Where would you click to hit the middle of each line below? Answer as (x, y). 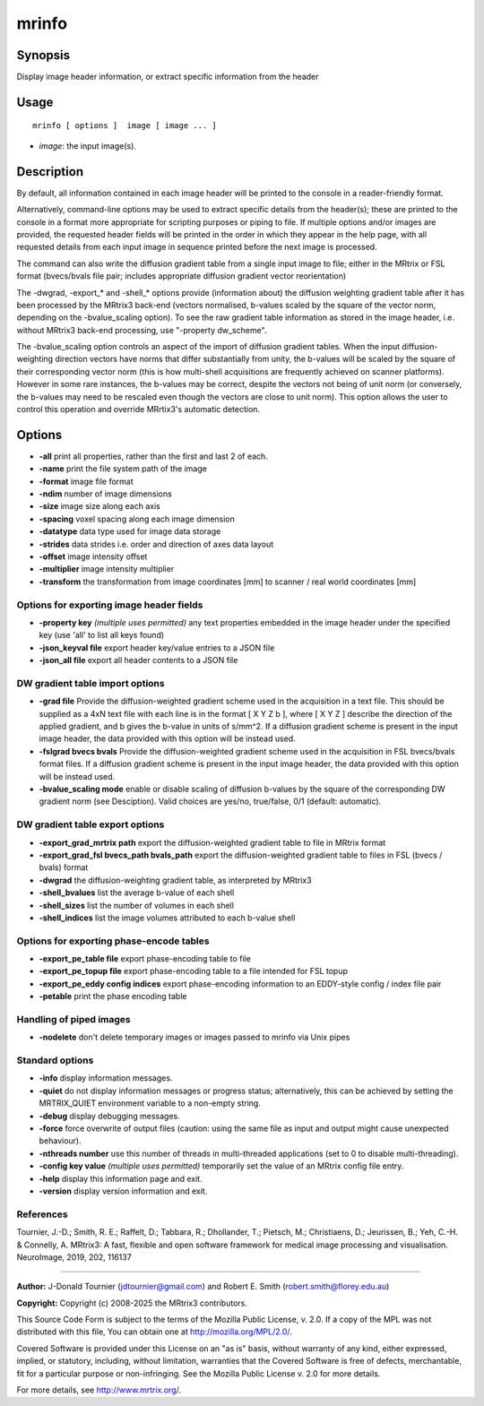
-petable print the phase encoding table (113, 996)
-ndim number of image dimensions (105, 494)
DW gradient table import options (91, 683)
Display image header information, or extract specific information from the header (168, 77)
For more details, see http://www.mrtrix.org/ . (99, 1390)
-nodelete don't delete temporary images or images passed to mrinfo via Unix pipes (194, 1037)
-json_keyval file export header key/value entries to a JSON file (157, 647)
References (42, 1214)
